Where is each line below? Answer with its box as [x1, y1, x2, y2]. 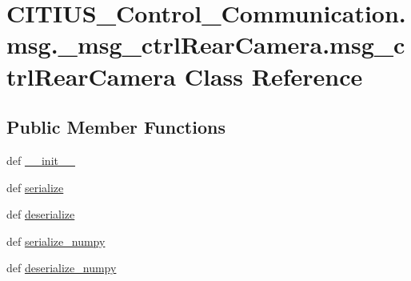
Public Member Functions [6, 114, 225, 139]
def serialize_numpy [6, 232, 106, 249]
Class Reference [184, 59, 363, 92]
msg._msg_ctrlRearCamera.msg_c [6, 28, 405, 61]
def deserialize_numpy [6, 259, 117, 276]
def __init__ [6, 151, 75, 168]
